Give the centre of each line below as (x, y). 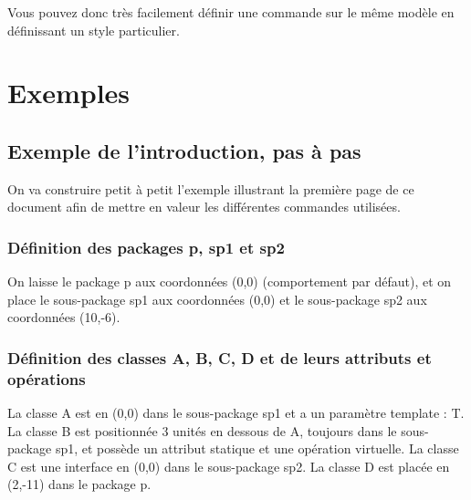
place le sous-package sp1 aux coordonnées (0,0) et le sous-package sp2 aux (217, 299)
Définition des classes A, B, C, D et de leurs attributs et (220, 357)
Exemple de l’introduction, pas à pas (184, 150)
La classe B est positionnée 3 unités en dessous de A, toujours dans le (202, 430)
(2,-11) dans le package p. (79, 484)
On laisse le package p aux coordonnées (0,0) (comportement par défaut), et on (230, 281)
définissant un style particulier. (94, 30)
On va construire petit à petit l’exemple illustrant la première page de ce (211, 188)
